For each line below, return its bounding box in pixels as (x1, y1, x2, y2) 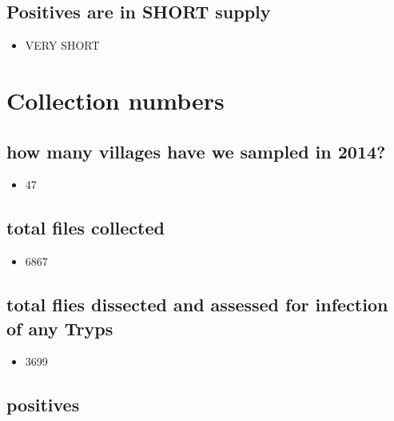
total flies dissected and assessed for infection (6, 292, 388, 317)
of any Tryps (6, 315, 113, 340)
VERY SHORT (25, 37, 100, 54)
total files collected (6, 215, 165, 240)
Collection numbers (6, 83, 225, 116)
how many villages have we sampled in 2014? (6, 138, 386, 163)
